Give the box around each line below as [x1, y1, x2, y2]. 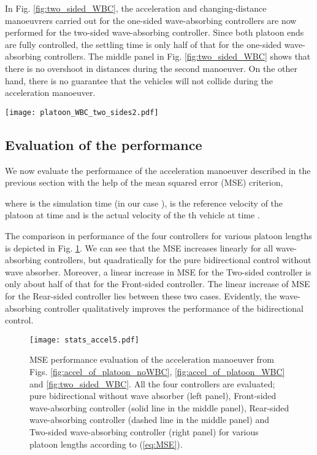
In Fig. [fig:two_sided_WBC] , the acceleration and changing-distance [5, 2, 267, 14]
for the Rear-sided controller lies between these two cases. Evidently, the [5, 289, 277, 302]
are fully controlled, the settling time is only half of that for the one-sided [5, 38, 282, 50]
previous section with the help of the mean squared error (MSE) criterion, [5, 176, 283, 189]
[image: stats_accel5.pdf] [29, 335, 139, 344]
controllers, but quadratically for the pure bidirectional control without [44, 253, 311, 266]
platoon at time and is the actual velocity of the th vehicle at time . [5, 208, 260, 221]
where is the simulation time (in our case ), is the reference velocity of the [5, 196, 283, 209]
